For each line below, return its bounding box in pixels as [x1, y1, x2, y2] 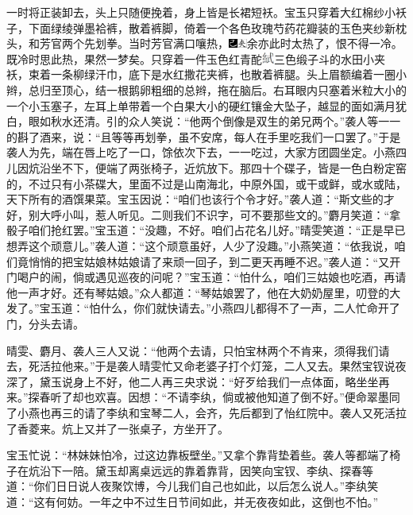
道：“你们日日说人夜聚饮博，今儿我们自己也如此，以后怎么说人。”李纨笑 [6, 478, 379, 494]
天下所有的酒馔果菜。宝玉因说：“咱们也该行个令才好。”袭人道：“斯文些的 [6, 191, 384, 207]
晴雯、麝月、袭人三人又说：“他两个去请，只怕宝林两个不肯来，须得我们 [6, 342, 379, 358]
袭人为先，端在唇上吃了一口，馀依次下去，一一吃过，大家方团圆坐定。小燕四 [6, 144, 407, 161]
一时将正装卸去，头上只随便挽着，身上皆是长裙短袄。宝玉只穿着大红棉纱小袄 [6, 4, 407, 20]
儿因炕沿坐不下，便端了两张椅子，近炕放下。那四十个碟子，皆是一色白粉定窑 [6, 160, 407, 176]
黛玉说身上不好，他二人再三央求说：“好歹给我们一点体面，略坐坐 [39, 373, 379, 389]
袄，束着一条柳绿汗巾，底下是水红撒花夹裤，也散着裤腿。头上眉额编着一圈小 [6, 66, 407, 83]
